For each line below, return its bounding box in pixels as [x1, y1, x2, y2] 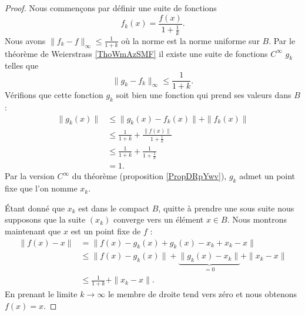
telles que [5, 59, 39, 72]
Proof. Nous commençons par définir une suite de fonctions [5, 2, 217, 14]
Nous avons [5, 34, 46, 46]
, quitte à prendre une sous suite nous [158, 201, 294, 214]
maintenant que [5, 225, 61, 237]
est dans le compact [78, 201, 150, 214]
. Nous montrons [227, 213, 287, 226]
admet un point [239, 170, 296, 182]
